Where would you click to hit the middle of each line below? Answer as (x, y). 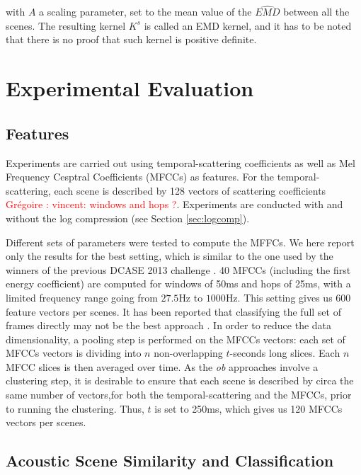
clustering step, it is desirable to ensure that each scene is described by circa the (180, 380)
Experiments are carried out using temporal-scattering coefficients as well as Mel (180, 162)
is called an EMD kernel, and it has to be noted (248, 25)
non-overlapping (188, 353)
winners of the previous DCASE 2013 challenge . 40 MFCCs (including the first (178, 269)
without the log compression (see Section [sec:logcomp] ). (128, 218)
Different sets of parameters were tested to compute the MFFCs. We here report (180, 242)
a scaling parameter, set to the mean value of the (145, 12)
